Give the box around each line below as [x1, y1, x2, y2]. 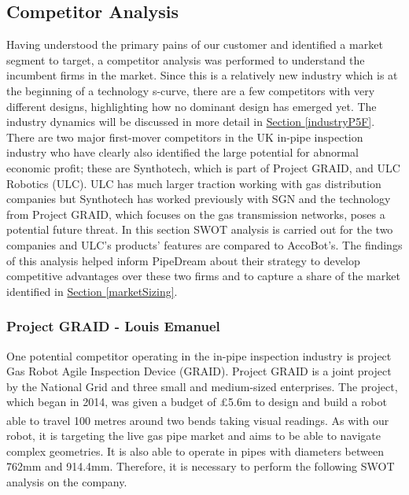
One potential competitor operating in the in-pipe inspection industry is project [6, 347, 392, 364]
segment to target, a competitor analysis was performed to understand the [6, 51, 365, 68]
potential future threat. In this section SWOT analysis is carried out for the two [6, 221, 393, 238]
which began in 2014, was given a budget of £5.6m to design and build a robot [6, 393, 387, 410]
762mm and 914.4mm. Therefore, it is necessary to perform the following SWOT [6, 458, 395, 475]
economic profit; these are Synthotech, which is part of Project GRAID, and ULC [6, 159, 400, 175]
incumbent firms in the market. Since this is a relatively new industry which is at [6, 67, 398, 83]
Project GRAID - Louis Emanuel [6, 316, 220, 336]
